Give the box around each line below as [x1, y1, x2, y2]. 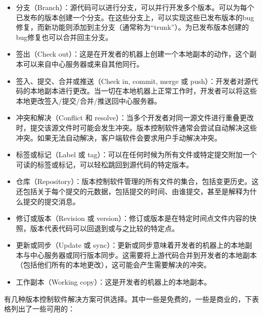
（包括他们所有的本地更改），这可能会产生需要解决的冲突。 [16, 259, 211, 270]
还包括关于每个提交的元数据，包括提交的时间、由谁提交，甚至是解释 [16, 186, 243, 196]
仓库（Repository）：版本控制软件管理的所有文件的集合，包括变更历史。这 [16, 176, 259, 187]
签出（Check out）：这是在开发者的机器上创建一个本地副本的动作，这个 [16, 49, 250, 59]
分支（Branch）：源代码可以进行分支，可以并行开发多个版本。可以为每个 [16, 2, 254, 12]
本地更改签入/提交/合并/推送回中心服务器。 [16, 95, 161, 106]
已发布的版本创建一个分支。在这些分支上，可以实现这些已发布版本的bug [16, 12, 254, 22]
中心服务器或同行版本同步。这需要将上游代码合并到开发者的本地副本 [30, 249, 257, 260]
